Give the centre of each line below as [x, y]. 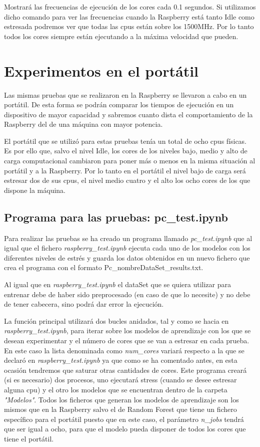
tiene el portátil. [29, 438]
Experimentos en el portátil [101, 70]
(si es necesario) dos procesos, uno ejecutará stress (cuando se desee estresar [120, 380]
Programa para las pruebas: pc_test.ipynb [116, 217]
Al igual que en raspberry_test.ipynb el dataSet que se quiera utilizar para [117, 284]
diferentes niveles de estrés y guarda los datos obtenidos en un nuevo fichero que [127, 257]
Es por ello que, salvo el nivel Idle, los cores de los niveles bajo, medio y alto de [126, 151]
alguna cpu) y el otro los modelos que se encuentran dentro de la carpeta [116, 389]
